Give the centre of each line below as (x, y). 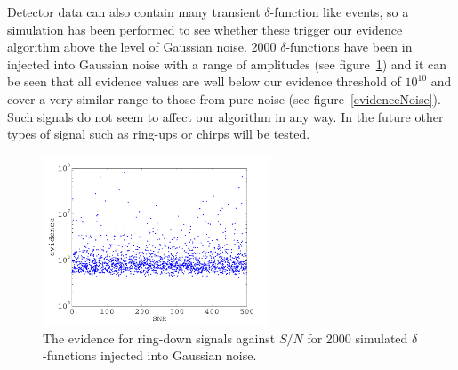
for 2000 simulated (358, 338)
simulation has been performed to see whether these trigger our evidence (205, 29)
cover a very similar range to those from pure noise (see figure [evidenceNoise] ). (224, 98)
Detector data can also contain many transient (134, 12)
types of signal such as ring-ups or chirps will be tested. (159, 134)
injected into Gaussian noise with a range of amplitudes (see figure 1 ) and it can (227, 64)
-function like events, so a (339, 12)
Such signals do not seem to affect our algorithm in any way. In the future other (225, 116)
